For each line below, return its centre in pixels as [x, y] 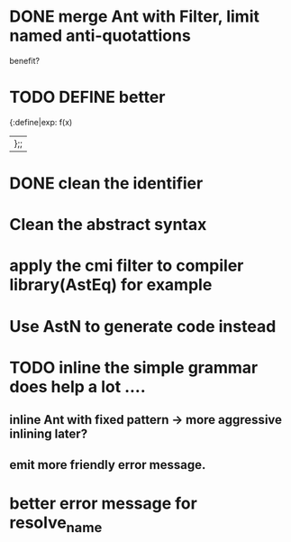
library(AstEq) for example [111, 285]
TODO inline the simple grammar [134, 367]
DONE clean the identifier [106, 184]
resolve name [56, 524]
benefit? [25, 60]
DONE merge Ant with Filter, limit [134, 17]
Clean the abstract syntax [108, 225]
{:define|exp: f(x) [41, 122]
